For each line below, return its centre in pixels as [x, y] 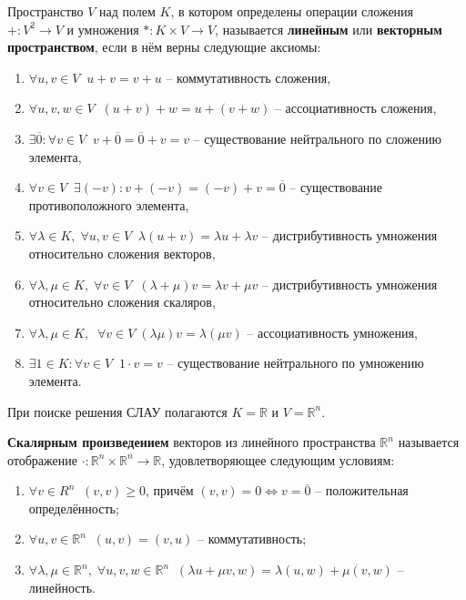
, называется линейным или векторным [329, 29]
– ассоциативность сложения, [355, 108]
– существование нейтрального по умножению [295, 363]
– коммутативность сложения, [248, 77]
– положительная [362, 490]
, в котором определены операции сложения [292, 11]
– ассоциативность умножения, [332, 332]
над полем [127, 11]
